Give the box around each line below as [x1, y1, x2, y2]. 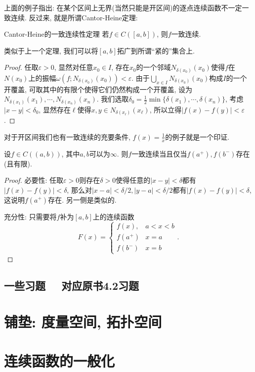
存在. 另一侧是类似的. [48, 194, 117, 205]
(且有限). [4, 158, 32, 168]
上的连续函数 [92, 211, 134, 221]
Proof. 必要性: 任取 [4, 175, 64, 185]
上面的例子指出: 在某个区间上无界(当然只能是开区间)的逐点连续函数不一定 [4, 2, 242, 12]
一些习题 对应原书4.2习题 [4, 277, 139, 293]
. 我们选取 [96, 94, 129, 104]
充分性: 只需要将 [4, 211, 57, 221]
